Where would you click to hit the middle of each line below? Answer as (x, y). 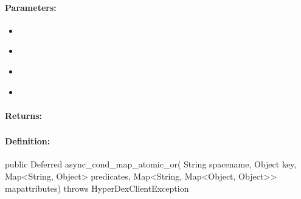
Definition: (28, 141)
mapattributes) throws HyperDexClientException (97, 188)
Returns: (24, 115)
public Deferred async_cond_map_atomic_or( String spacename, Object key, (151, 164)
